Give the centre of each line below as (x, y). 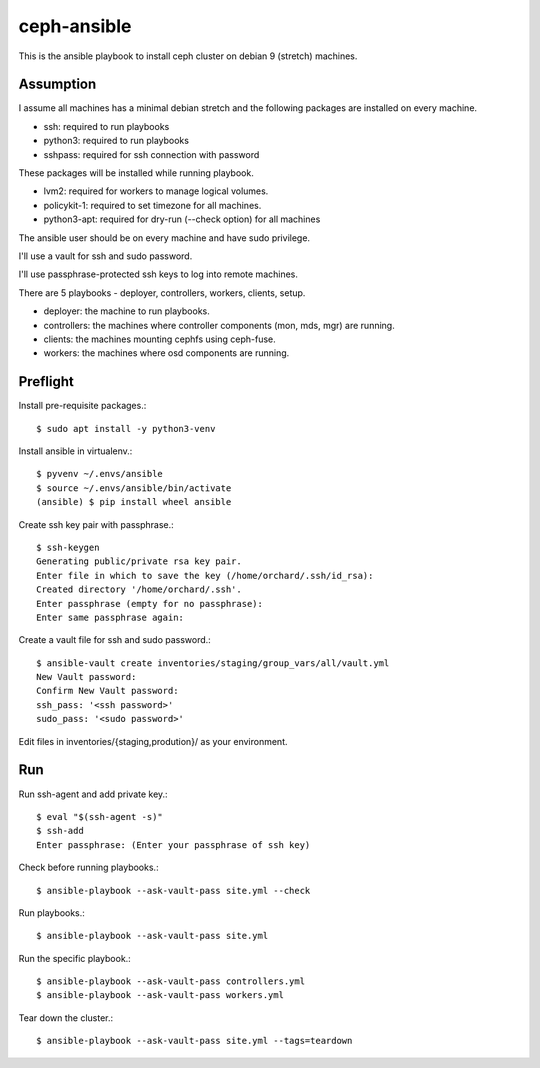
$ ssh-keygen (68, 547)
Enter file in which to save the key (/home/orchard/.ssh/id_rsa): (205, 575)
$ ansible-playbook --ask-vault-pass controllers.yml (170, 981)
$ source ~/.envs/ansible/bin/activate (134, 488)
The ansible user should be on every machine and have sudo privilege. (164, 237)
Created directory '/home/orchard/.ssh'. (139, 589)
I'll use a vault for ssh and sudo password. (105, 256)
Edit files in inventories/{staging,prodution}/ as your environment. (153, 741)
